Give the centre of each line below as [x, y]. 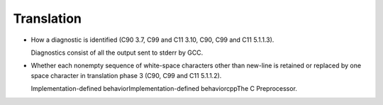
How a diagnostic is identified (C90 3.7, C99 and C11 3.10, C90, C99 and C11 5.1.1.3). [152, 40]
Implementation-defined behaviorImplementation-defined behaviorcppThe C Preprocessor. [164, 89]
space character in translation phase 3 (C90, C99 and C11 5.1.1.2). [126, 75]
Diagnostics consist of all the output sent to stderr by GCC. [117, 52]
